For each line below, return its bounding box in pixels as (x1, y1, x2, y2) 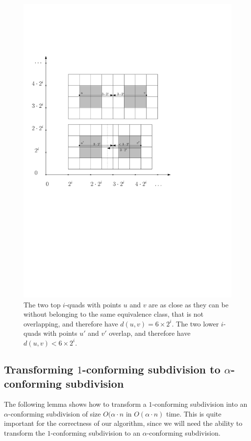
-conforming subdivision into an (152, 399, 248, 409)
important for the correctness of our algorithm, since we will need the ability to (4, 418, 243, 428)
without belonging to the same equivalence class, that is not (24, 309, 204, 319)
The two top (24, 299, 61, 309)
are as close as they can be (149, 299, 228, 309)
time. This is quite (166, 408, 222, 418)
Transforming (4, 361, 74, 376)
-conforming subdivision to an (50, 427, 141, 438)
